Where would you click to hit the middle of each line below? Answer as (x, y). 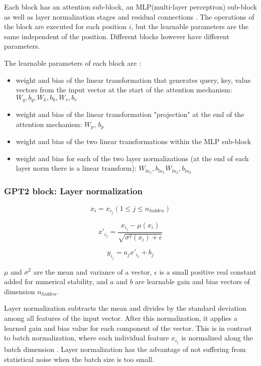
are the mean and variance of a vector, (93, 271)
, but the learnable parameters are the (190, 26)
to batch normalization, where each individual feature (87, 338)
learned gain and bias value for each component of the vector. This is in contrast (128, 328)
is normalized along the (217, 338)
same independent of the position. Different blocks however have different (117, 36)
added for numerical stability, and (56, 281)
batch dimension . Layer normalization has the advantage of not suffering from (125, 349)
